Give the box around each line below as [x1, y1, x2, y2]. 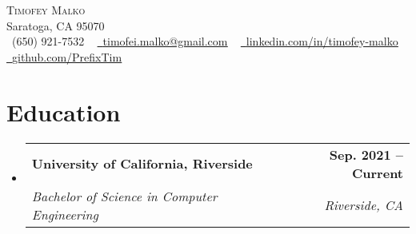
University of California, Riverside [31, 154, 253, 173]
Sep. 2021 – [329, 145, 403, 164]
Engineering [31, 204, 98, 224]
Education [6, 95, 121, 128]
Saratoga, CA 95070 [6, 17, 105, 34]
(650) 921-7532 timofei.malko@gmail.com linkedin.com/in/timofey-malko [11, 33, 398, 50]
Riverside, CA [324, 196, 403, 214]
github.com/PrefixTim [12, 48, 122, 65]
